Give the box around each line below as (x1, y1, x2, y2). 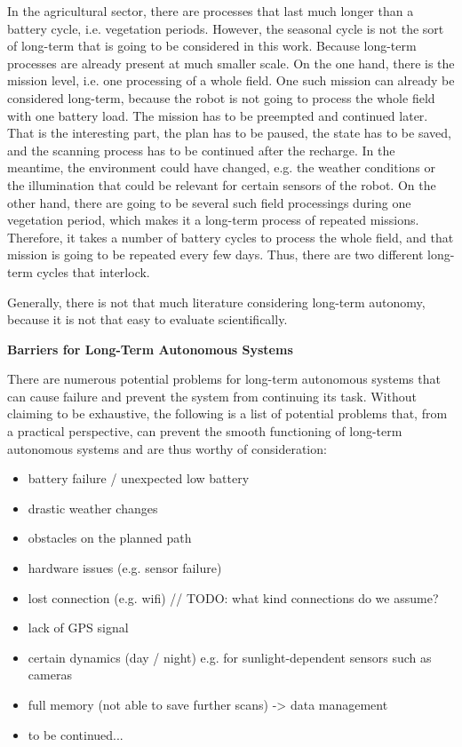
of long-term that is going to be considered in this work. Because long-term (7, 36, 417, 55)
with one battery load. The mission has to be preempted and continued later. (7, 106, 428, 124)
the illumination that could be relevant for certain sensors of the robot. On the (7, 175, 436, 194)
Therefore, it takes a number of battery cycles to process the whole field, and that (7, 227, 454, 246)
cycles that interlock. (36, 262, 150, 281)
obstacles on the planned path (28, 528, 192, 547)
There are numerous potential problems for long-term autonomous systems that (7, 370, 441, 388)
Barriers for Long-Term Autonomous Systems (7, 339, 293, 358)
